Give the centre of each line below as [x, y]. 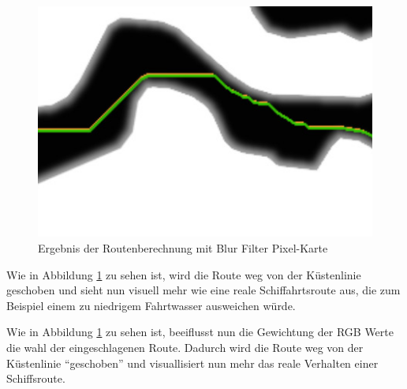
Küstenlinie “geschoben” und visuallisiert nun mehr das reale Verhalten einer [192, 363]
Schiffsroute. [36, 378]
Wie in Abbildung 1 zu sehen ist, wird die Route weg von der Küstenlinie [184, 274]
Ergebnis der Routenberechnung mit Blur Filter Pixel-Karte [183, 248]
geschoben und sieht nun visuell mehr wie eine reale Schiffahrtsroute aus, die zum [203, 290]
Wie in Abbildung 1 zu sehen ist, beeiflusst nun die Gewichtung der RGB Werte [200, 332]
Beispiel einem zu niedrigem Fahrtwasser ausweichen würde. [151, 305]
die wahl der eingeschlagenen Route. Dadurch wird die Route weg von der [185, 347]
